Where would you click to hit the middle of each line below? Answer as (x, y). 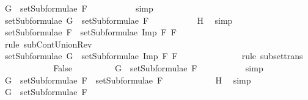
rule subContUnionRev (48, 44)
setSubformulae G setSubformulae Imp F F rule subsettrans (154, 56)
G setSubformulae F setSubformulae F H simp (128, 80)
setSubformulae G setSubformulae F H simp (119, 20)
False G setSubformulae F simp (158, 67)
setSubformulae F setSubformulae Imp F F (90, 32)
